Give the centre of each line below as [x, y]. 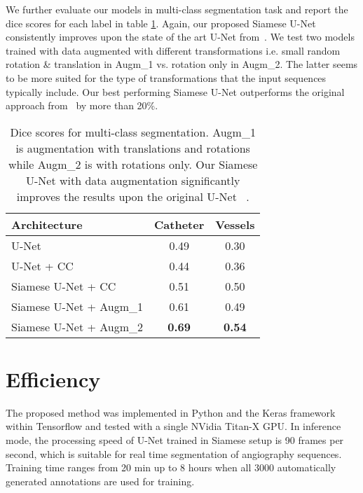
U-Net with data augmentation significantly [133, 180]
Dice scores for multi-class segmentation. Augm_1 [133, 132]
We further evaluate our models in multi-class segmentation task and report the [177, 9]
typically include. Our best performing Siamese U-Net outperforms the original [175, 91]
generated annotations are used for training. [100, 481]
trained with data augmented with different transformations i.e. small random [173, 50]
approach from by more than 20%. [82, 105]
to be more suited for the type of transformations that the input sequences [166, 77]
